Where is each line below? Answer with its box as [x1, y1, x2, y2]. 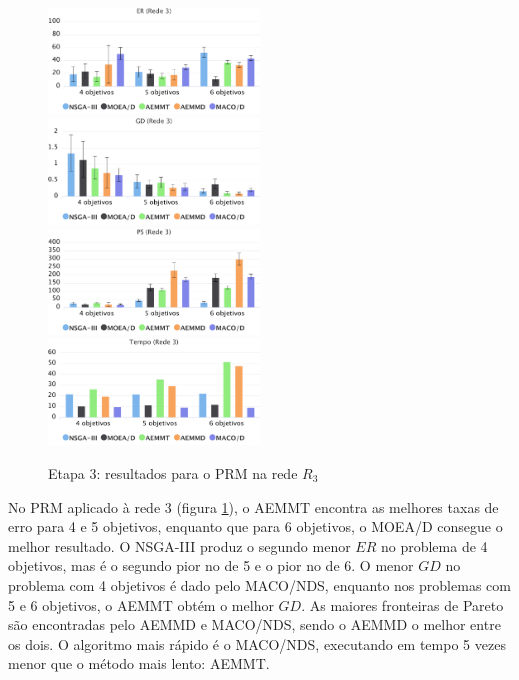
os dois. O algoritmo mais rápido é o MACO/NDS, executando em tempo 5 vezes [8, 633, 506, 654]
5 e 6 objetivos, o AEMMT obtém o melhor [8, 594, 274, 615]
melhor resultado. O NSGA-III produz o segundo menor [8, 535, 351, 556]
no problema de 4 [380, 535, 488, 556]
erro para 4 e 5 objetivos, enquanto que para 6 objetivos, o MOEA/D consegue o [8, 516, 503, 537]
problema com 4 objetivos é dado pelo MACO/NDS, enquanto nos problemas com [8, 574, 511, 595]
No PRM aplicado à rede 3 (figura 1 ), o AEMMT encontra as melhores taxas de [8, 496, 499, 517]
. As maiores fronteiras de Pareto [301, 594, 504, 615]
